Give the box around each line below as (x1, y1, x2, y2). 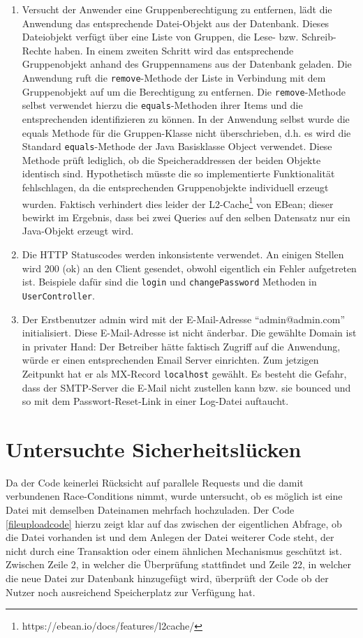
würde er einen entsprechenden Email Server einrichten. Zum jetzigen (22, 353, 319, 367)
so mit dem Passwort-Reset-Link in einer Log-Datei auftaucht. (22, 394, 289, 408)
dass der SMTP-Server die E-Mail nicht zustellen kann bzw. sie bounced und (22, 380, 351, 394)
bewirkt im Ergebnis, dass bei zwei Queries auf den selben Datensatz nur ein (22, 209, 350, 224)
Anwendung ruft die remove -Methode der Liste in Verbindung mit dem (22, 70, 326, 84)
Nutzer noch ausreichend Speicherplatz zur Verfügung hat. (6, 584, 255, 599)
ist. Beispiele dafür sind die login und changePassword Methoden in (22, 274, 317, 289)
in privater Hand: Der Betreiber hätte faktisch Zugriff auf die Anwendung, (22, 339, 341, 353)
